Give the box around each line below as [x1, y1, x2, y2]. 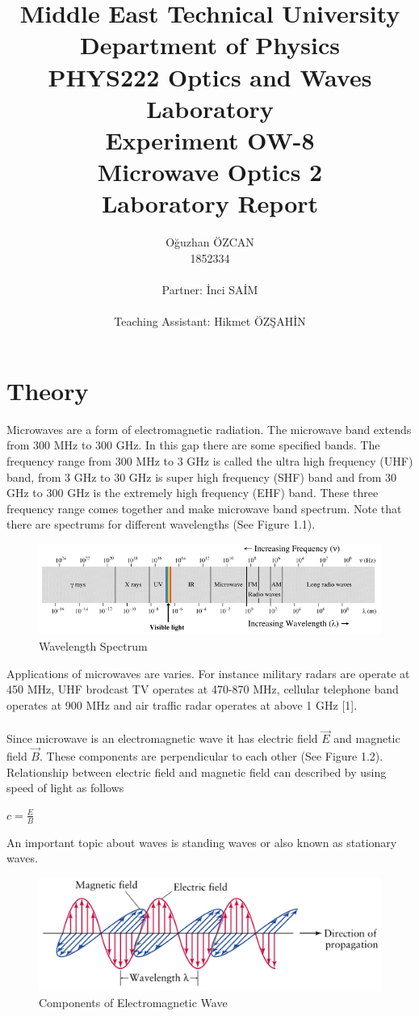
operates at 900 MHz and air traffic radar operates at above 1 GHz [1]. [6, 696, 358, 713]
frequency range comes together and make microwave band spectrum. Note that [6, 500, 402, 516]
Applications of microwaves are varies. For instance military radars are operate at [6, 664, 410, 681]
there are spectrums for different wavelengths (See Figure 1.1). [6, 516, 316, 533]
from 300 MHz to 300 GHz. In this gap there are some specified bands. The [6, 436, 380, 453]
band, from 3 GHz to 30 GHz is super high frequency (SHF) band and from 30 [6, 468, 396, 485]
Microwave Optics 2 [97, 155, 323, 188]
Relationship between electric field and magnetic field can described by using [6, 763, 387, 780]
